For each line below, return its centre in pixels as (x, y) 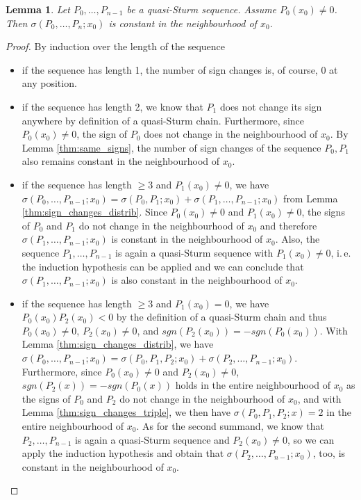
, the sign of (102, 134)
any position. (49, 83)
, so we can (311, 439)
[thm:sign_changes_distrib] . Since (94, 212)
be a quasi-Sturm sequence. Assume (202, 9)
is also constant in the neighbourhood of (197, 280)
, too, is (329, 453)
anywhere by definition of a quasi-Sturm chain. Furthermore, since (163, 120)
